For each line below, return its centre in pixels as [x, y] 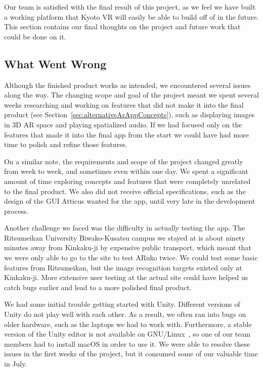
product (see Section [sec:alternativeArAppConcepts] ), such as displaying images [129, 114]
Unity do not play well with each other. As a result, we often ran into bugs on [125, 314]
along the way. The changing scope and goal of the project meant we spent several [131, 95]
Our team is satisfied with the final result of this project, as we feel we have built [130, 7]
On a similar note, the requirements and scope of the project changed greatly [124, 161]
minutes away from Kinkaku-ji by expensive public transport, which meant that [128, 247]
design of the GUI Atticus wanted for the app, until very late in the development [130, 201]
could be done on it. [35, 36]
